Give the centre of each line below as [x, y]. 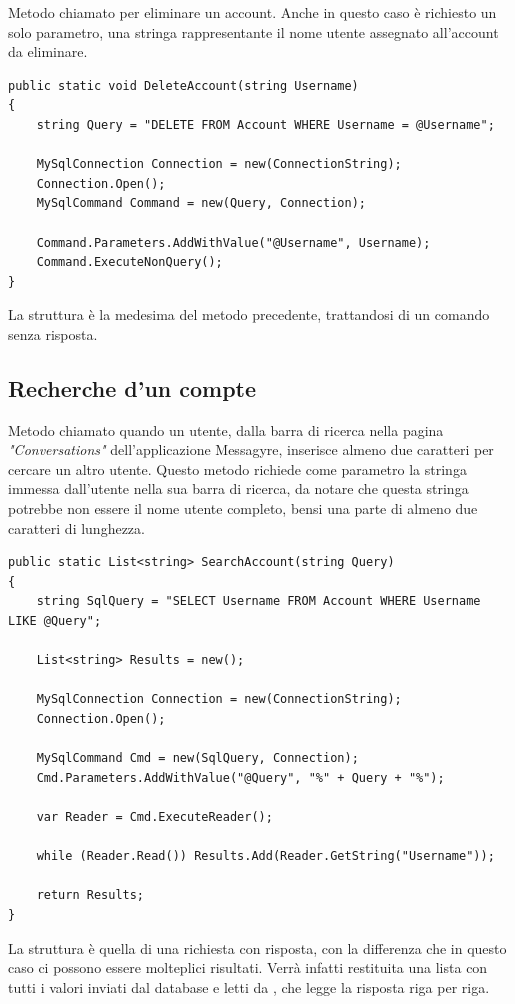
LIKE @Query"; [55, 621]
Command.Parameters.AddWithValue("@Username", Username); [233, 242]
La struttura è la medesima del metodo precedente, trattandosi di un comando [249, 314]
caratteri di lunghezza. [76, 527]
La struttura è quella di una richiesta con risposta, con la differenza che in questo [257, 947]
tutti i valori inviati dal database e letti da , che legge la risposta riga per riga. [249, 986]
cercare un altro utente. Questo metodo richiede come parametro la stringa [237, 468]
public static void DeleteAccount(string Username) [183, 85]
